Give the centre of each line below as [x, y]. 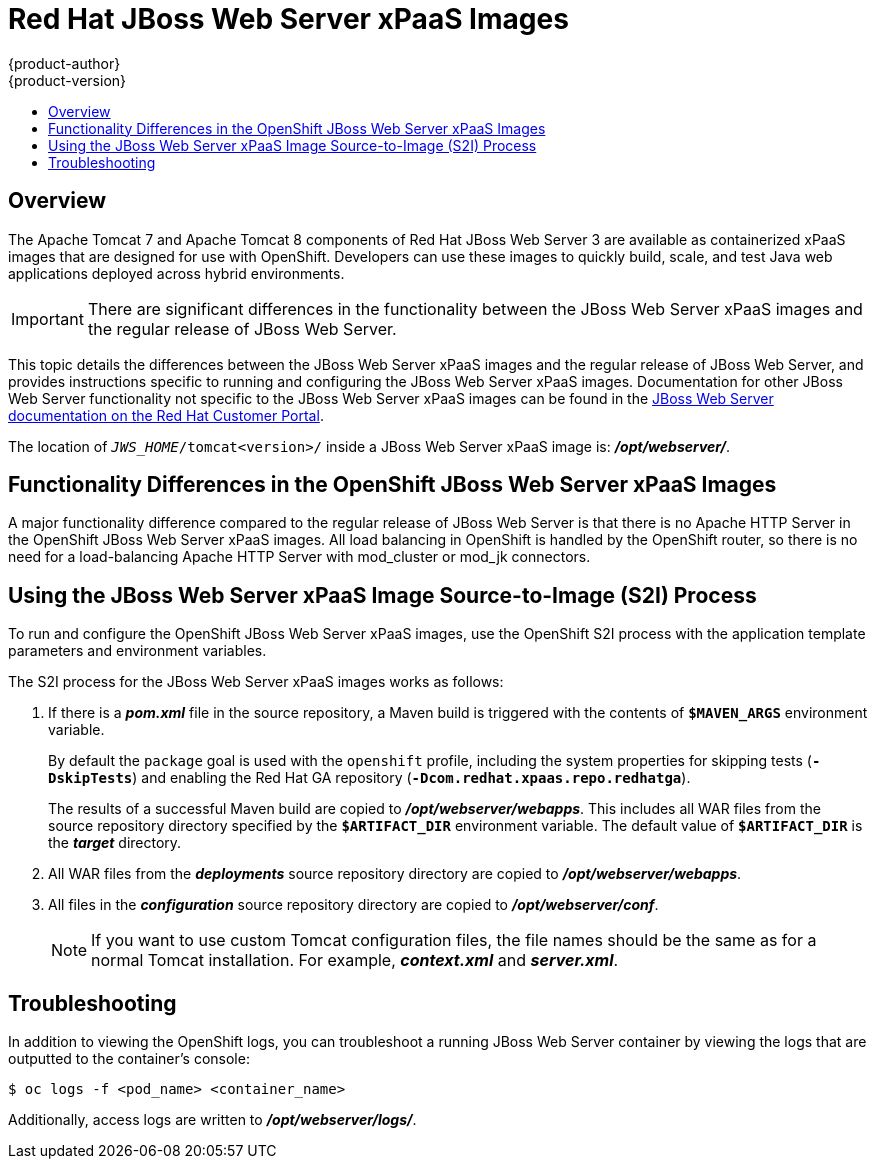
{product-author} [64, 63]
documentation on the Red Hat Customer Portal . [166, 415]
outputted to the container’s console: [129, 1059]
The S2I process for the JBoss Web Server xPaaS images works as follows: [256, 682]
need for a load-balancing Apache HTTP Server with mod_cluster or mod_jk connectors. [299, 557]
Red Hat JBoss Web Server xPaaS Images [288, 19]
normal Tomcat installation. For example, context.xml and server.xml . [355, 960]
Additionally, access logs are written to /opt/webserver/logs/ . [212, 1120]
